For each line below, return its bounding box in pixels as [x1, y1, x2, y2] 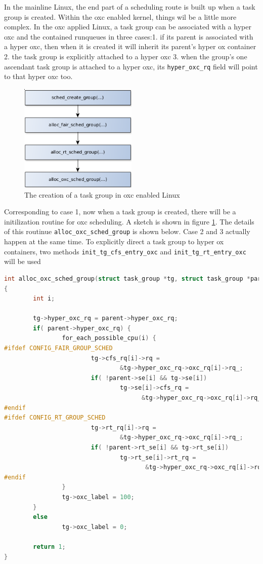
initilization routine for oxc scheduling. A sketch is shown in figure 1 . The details [4, 216, 254, 227]
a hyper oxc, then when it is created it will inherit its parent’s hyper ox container [4, 41, 256, 52]
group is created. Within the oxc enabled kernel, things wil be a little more [4, 11, 237, 22]
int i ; [33, 295, 55, 303]
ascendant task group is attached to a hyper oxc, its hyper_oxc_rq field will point [4, 61, 258, 71]
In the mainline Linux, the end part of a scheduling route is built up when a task [4, 2, 255, 12]
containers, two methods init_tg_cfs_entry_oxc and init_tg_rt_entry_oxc [4, 246, 246, 256]
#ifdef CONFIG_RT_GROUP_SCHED [4, 414, 106, 422]
